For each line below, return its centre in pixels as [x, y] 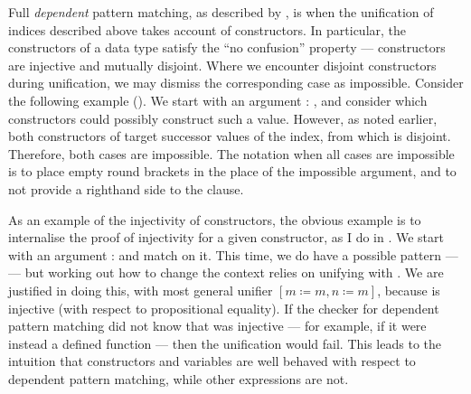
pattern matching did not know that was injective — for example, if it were [217, 326]
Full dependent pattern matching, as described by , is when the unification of [221, 12]
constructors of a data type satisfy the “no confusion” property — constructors [227, 47]
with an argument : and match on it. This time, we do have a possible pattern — [233, 254]
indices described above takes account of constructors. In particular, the [207, 29]
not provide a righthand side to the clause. [126, 188]
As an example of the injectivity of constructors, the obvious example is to [215, 219]
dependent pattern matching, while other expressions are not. [179, 378]
